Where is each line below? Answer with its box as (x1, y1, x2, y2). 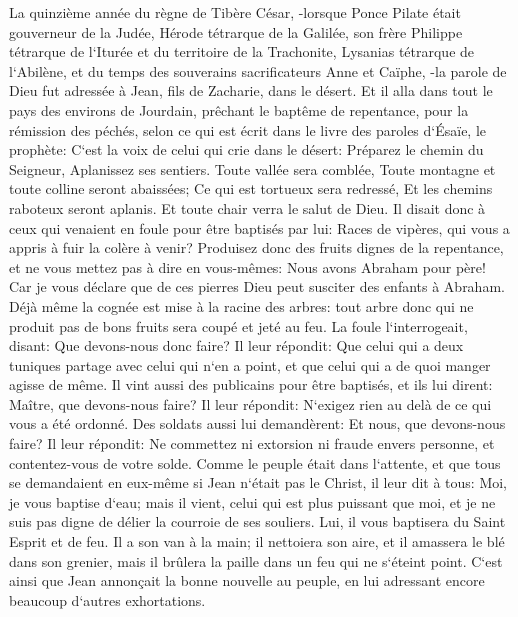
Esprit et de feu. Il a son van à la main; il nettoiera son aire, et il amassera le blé (9, 531, 505, 552)
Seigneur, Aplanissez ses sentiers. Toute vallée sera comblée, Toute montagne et (9, 158, 496, 179)
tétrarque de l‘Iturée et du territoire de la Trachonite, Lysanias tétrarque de (9, 41, 475, 62)
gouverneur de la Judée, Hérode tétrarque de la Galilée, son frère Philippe (9, 21, 463, 42)
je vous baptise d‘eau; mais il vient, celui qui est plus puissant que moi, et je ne (9, 491, 496, 512)
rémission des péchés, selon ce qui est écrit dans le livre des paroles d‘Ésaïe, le (9, 119, 487, 140)
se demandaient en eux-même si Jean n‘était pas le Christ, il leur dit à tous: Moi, (9, 472, 508, 493)
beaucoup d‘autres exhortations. (9, 589, 206, 610)
